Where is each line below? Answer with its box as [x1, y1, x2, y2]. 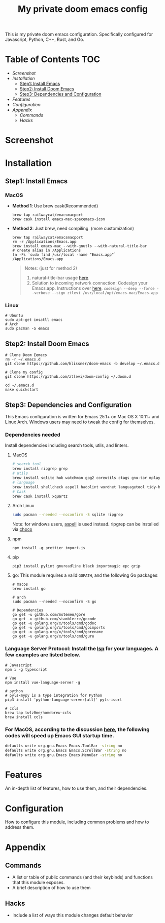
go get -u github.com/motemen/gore [12, 612, 86, 617]
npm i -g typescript [5, 667, 48, 672]
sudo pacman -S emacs [5, 326, 50, 331]
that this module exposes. [12, 880, 65, 885]
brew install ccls [5, 715, 43, 720]
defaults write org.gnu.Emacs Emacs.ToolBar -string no [5, 743, 122, 748]
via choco [12, 526, 33, 532]
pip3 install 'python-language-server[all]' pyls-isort [5, 697, 122, 702]
